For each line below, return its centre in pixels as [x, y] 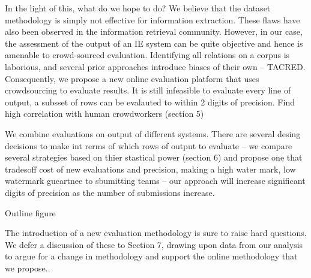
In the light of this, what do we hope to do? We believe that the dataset [138, 8]
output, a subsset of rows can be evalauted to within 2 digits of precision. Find [150, 102]
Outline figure [30, 212]
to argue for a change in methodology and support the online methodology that [151, 256]
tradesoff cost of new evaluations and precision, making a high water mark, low [150, 169]
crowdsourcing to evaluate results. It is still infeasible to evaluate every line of [148, 90]
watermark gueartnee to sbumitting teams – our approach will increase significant [155, 181]
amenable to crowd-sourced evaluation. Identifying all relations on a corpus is [147, 55]
